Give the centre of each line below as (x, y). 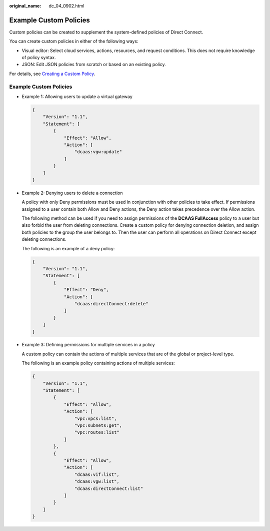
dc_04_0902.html (66, 6)
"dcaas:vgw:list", (97, 481)
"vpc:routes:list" (97, 432)
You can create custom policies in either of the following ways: (74, 41)
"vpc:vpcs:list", (95, 418)
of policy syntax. (39, 58)
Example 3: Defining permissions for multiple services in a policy (88, 345)
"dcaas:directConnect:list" (109, 488)
